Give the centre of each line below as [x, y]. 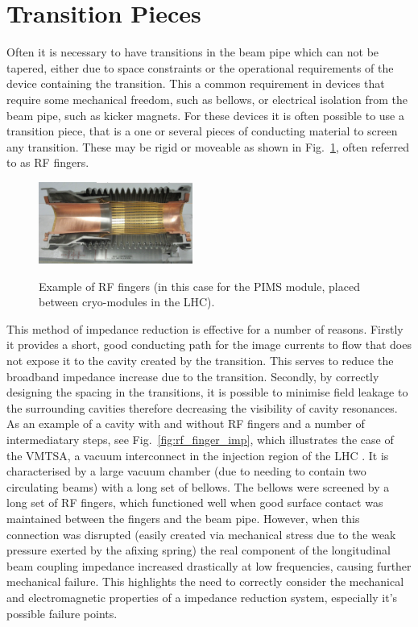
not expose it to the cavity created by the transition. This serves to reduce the [200, 360]
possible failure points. [62, 613]
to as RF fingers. [48, 162]
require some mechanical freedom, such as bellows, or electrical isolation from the [207, 99]
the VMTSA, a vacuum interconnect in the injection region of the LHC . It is [198, 455]
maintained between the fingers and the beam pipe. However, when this [183, 518]
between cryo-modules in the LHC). [127, 302]
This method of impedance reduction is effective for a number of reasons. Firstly [205, 328]
